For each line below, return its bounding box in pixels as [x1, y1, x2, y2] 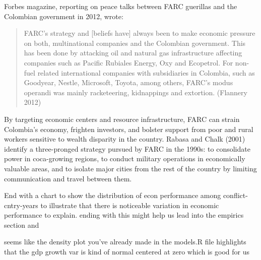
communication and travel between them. [4, 173, 132, 183]
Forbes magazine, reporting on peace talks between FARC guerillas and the [4, 1, 237, 11]
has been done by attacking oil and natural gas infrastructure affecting [24, 47, 242, 58]
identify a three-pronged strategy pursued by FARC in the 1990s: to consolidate [4, 143, 250, 154]
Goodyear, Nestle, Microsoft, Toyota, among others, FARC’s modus [24, 77, 233, 88]
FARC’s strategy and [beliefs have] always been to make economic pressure [24, 28, 255, 38]
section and [4, 219, 39, 230]
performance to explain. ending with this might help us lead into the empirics [4, 210, 244, 220]
